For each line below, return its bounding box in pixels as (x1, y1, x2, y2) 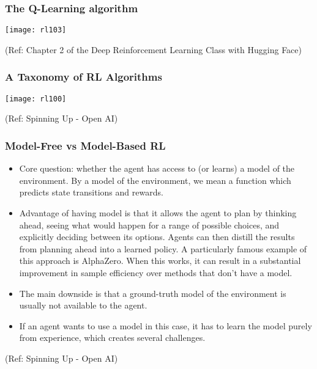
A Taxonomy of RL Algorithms (5, 69, 162, 84)
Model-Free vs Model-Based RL (5, 137, 166, 153)
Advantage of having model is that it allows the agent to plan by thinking (19, 206, 297, 219)
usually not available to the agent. (19, 299, 147, 312)
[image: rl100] (5, 94, 67, 103)
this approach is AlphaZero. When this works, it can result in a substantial (19, 254, 301, 267)
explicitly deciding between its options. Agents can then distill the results (19, 230, 295, 243)
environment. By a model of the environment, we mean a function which (19, 174, 291, 186)
